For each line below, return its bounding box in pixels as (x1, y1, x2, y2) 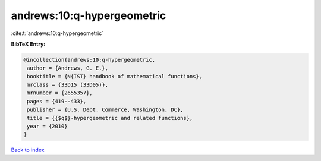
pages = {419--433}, (27, 98, 87, 105)
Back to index (11, 146, 45, 154)
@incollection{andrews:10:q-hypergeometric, (23, 56, 156, 63)
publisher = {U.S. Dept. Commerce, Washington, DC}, (27, 106, 184, 113)
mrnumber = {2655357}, (27, 90, 93, 96)
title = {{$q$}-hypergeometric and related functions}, (27, 115, 193, 121)
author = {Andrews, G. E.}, (27, 65, 109, 71)
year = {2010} (27, 123, 68, 130)
